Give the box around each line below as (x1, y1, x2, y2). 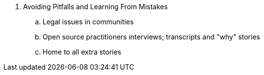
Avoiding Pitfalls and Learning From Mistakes (23, 2, 168, 11)
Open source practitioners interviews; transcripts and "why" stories (43, 33, 260, 41)
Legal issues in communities (43, 18, 134, 26)
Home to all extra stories (43, 48, 121, 56)
